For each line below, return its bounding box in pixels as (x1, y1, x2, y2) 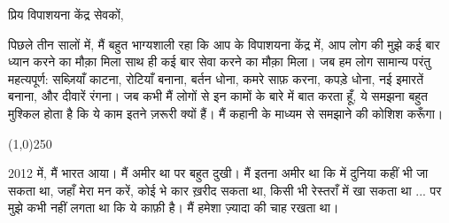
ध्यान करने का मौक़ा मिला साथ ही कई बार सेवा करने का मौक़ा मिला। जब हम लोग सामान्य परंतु (8, 52, 431, 71)
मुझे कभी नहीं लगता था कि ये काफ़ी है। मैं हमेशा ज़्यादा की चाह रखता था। (8, 198, 339, 217)
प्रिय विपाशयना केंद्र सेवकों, (8, 5, 124, 23)
